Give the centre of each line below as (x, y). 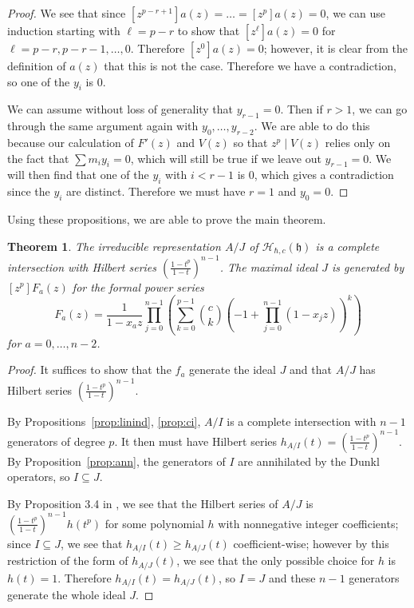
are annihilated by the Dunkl (309, 461)
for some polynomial (154, 523)
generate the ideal (233, 370)
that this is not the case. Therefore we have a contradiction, (250, 66)
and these (292, 577)
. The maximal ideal (269, 266)
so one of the (39, 81)
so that (250, 142)
